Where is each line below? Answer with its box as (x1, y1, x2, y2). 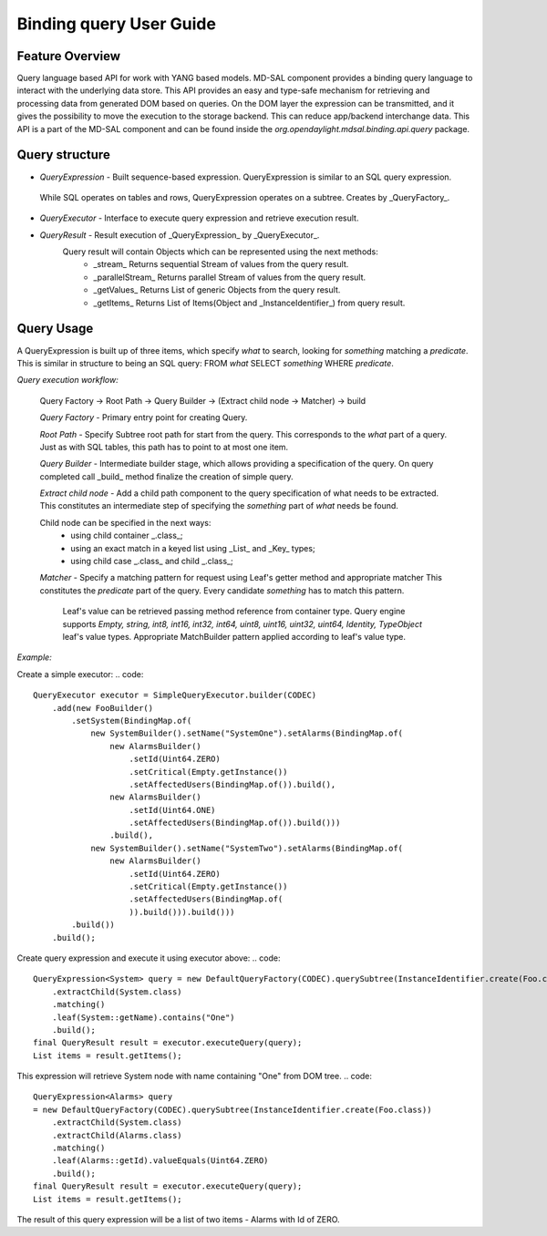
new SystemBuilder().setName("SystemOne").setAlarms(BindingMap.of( (90, 728, 404, 738)
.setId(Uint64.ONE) (129, 805, 216, 815)
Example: (16, 652, 52, 663)
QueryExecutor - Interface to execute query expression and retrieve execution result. (39, 212, 359, 223)
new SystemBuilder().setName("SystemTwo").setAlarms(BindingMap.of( (90, 843, 404, 853)
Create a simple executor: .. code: (16, 668, 144, 679)
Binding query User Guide (16, 14, 216, 34)
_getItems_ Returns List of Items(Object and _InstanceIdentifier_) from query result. (93, 297, 406, 308)
